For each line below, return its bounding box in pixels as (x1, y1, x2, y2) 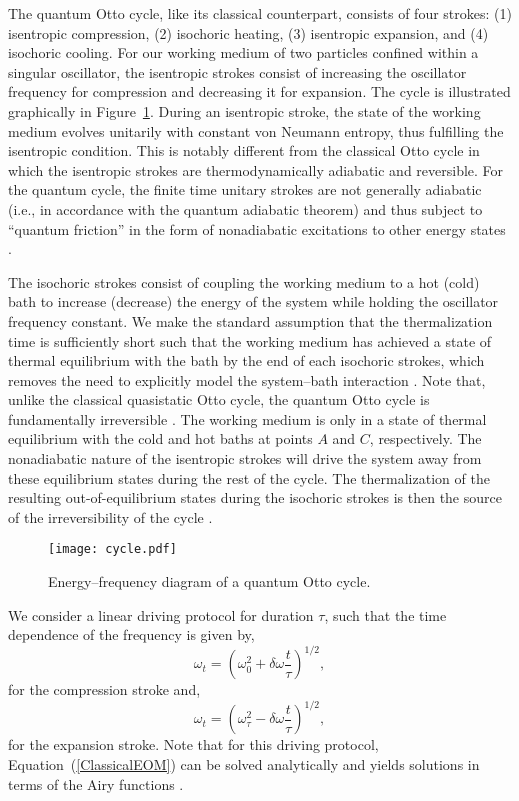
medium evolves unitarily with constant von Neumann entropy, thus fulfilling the (8, 120, 504, 141)
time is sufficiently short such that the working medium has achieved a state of (8, 330, 492, 351)
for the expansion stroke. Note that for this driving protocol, (8, 734, 379, 755)
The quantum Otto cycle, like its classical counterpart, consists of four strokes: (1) (8, 3, 512, 23)
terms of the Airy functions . (8, 773, 184, 794)
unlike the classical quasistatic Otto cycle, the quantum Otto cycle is (8, 389, 430, 410)
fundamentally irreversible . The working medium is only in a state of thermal (8, 408, 487, 429)
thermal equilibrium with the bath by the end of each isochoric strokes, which (8, 350, 485, 371)
